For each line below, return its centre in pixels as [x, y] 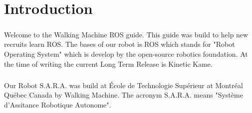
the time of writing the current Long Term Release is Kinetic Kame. [108, 63]
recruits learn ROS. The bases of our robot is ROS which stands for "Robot [120, 44]
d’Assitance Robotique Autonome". [58, 104]
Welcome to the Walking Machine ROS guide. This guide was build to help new [126, 34]
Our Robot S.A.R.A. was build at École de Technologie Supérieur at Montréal [124, 85]
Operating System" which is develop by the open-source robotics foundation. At [126, 54]
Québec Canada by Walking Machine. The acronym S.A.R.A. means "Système [124, 95]
